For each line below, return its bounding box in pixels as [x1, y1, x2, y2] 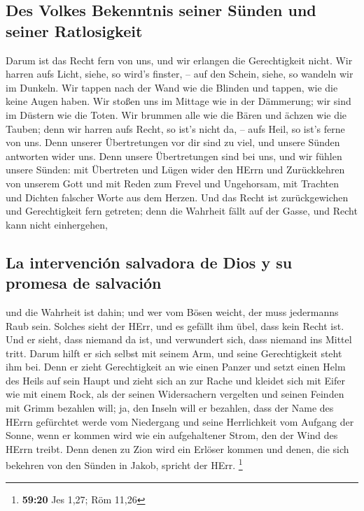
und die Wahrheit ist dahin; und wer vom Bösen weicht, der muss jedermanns [6, 304, 339, 319]
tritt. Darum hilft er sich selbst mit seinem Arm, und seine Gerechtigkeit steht [6, 345, 342, 360]
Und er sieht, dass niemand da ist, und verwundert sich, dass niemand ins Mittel [6, 332, 352, 347]
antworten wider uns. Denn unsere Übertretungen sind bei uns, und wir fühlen [6, 148, 342, 163]
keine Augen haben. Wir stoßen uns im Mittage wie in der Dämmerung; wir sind [6, 94, 351, 108]
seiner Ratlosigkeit [6, 20, 143, 41]
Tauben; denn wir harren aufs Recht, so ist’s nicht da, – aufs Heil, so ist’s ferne [6, 121, 345, 136]
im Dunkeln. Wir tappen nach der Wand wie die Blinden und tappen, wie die [6, 80, 338, 94]
